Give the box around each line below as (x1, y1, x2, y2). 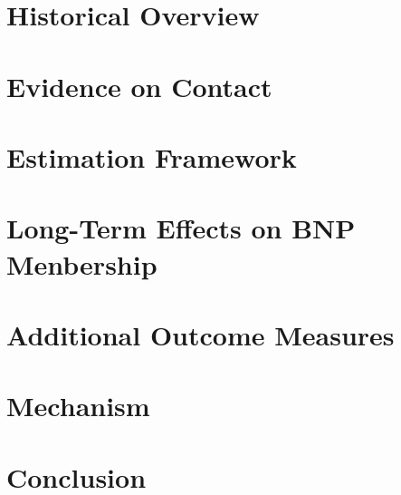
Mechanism (6, 387, 150, 424)
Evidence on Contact (6, 67, 272, 104)
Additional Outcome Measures (6, 315, 395, 353)
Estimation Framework (6, 138, 297, 175)
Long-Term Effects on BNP (6, 209, 356, 247)
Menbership (6, 245, 158, 282)
